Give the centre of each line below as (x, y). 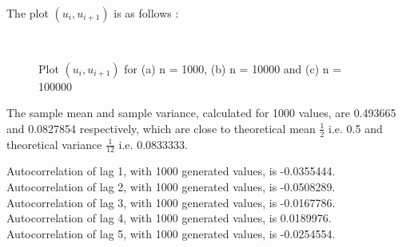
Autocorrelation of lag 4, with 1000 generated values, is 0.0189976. (169, 218)
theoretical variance (54, 144)
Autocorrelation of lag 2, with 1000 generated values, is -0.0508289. (171, 187)
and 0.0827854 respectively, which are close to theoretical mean (161, 128)
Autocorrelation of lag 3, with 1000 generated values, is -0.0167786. (171, 202)
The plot (28, 13)
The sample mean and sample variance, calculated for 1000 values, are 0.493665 (201, 113)
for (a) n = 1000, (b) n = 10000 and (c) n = (233, 68)
